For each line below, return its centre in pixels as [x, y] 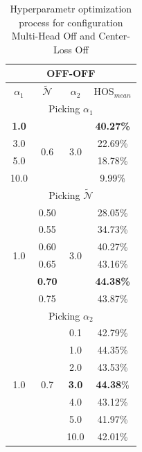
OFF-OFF [71, 73]
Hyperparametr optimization [71, 8]
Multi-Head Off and [53, 36]
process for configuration [71, 22]
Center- [114, 36]
